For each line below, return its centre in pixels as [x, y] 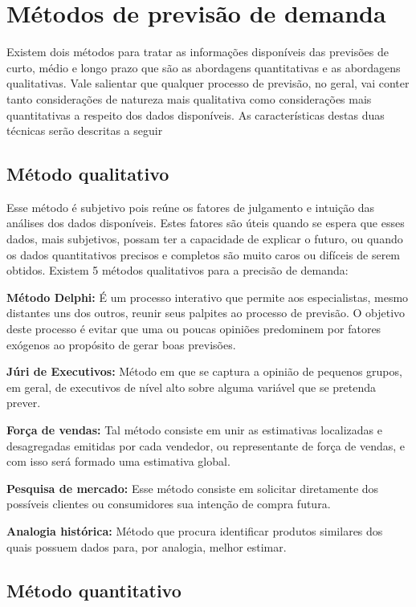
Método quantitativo [94, 590]
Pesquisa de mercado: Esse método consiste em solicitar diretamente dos [193, 488]
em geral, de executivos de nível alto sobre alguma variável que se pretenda [191, 387]
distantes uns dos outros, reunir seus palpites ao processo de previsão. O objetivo [206, 313]
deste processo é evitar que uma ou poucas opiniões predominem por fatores [194, 329]
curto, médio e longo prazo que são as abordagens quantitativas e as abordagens [204, 67]
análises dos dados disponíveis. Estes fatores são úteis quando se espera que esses [206, 223]
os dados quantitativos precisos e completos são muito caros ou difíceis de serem [204, 254]
